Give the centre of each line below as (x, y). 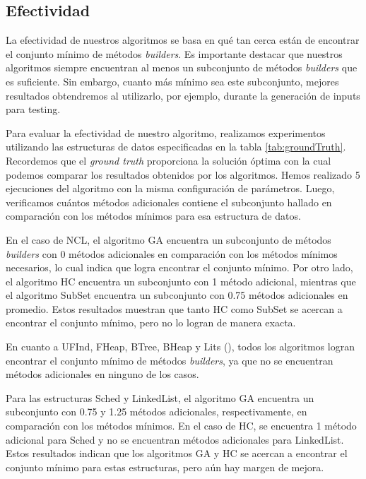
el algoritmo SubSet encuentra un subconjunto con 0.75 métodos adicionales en (177, 295)
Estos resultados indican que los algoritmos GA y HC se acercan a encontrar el (177, 453)
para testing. (33, 109)
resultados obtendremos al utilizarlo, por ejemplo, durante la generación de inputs (183, 95)
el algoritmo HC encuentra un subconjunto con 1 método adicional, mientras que (181, 281)
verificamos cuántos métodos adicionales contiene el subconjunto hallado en (169, 202)
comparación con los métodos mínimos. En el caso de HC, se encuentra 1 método (181, 426)
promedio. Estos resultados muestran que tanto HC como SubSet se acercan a (174, 308)
